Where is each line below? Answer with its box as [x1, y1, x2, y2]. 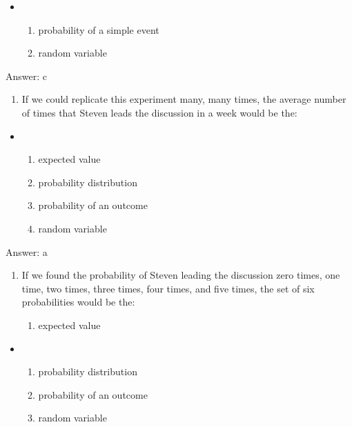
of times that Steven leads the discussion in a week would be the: [21, 105, 297, 119]
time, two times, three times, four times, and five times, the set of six [21, 281, 315, 295]
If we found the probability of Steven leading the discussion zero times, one [21, 268, 340, 282]
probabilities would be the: [21, 295, 135, 309]
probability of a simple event [38, 22, 159, 37]
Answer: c [6, 68, 47, 83]
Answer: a [6, 244, 48, 259]
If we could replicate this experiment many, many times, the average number [21, 92, 346, 106]
